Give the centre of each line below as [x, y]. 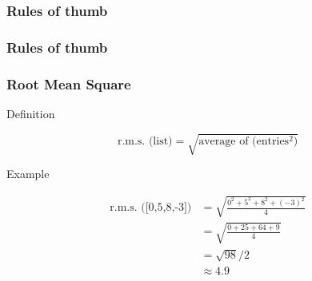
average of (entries [244, 141]
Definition [31, 113]
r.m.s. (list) [145, 141]
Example [28, 174]
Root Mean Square [69, 83]
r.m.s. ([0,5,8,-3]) [151, 208]
